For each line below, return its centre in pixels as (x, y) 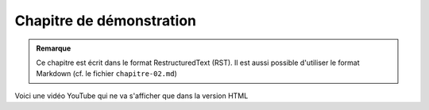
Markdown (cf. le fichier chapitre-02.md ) (107, 74)
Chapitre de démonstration (106, 21)
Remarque (54, 48)
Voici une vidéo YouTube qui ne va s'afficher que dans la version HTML (131, 96)
